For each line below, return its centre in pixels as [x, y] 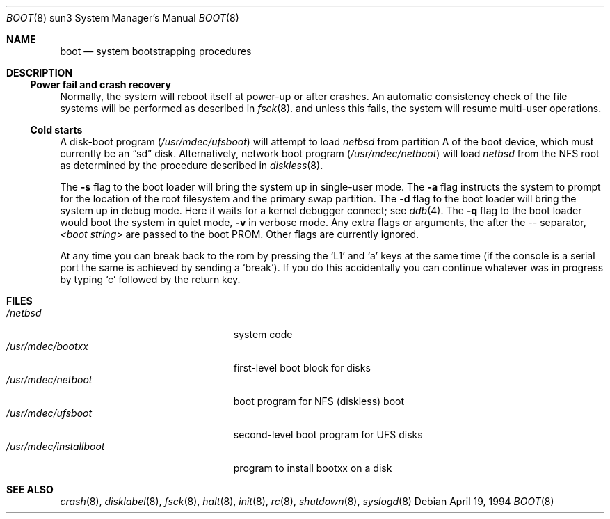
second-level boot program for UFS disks [328, 434]
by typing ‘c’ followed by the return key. [150, 279]
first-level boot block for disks [302, 368]
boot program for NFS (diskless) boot [319, 401]
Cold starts [56, 130]
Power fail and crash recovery [101, 85]
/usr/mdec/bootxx [47, 346]
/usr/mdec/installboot [56, 446]
